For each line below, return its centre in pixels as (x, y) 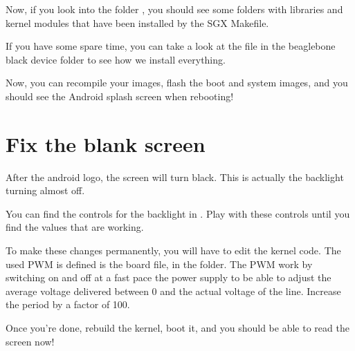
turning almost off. (45, 190)
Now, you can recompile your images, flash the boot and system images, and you (177, 83)
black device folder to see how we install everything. (116, 59)
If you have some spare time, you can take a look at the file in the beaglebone (171, 46)
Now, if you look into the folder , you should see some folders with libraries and (174, 9)
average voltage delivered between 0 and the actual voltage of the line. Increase (173, 291)
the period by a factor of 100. (68, 304)
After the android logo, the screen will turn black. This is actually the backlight (175, 177)
